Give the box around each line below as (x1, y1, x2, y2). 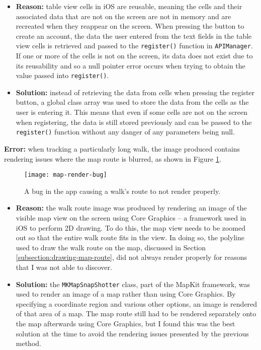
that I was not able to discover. (16, 261, 112, 272)
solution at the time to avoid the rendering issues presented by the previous (16, 328, 249, 338)
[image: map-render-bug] (24, 171, 107, 179)
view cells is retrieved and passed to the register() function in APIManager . (16, 40, 253, 51)
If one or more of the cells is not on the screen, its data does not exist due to (16, 50, 253, 61)
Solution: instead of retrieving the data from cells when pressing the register (16, 87, 255, 97)
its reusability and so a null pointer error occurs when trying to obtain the (16, 60, 245, 71)
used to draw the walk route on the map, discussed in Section (16, 242, 206, 252)
